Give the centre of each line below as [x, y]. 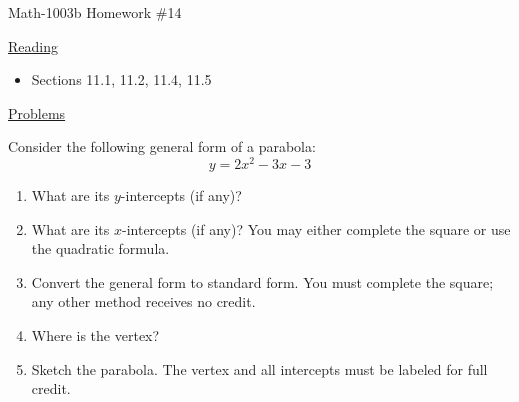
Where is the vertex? [95, 335]
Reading [33, 45]
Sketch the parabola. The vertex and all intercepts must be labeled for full [259, 368]
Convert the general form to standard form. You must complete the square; [262, 281]
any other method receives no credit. [143, 301]
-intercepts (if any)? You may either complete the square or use [316, 228]
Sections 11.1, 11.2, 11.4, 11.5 [121, 79]
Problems [37, 112]
